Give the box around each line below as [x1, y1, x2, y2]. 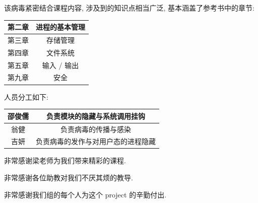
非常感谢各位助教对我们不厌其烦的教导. [4, 172, 133, 183]
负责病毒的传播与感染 [60, 123, 131, 134]
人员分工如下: [4, 91, 48, 102]
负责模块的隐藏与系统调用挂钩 [46, 110, 145, 121]
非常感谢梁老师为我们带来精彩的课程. [4, 155, 126, 166]
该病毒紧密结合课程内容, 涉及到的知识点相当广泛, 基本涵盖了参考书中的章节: [4, 3, 254, 13]
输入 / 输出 [42, 59, 79, 70]
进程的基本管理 [36, 22, 85, 32]
